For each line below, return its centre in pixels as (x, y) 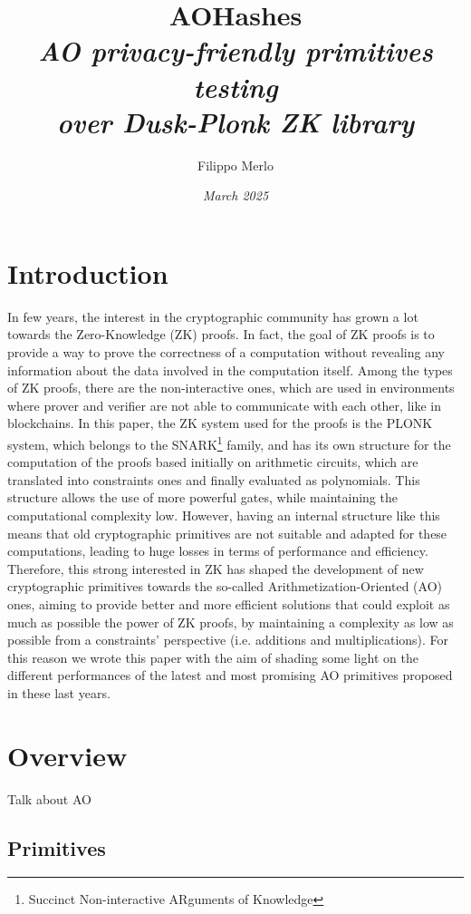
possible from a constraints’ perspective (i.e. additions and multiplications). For (228, 640)
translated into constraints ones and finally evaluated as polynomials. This (214, 479)
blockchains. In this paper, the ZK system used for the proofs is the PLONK (220, 423)
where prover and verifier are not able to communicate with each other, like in (224, 405)
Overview (67, 755)
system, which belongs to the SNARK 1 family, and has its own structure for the (229, 442)
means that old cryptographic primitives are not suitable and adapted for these (227, 533)
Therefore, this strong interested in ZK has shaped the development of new (216, 568)
